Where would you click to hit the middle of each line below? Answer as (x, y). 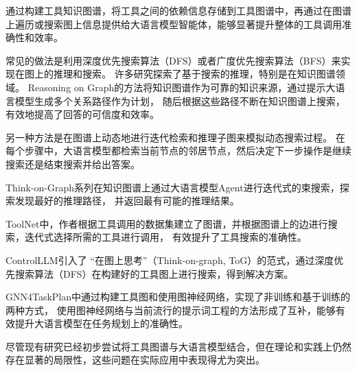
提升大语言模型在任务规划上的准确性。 (101, 323)
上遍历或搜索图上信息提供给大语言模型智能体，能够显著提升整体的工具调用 (174, 24)
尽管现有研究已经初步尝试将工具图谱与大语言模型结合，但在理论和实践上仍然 (178, 346)
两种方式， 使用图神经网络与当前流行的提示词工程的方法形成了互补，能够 (171, 310)
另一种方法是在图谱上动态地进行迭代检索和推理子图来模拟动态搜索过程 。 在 (175, 137)
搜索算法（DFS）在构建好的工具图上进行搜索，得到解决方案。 (154, 273)
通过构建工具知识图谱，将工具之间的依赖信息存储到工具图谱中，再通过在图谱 (178, 10)
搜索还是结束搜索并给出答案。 (73, 164)
